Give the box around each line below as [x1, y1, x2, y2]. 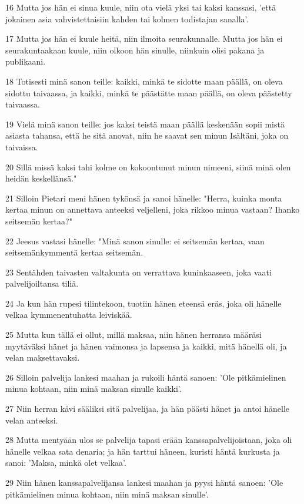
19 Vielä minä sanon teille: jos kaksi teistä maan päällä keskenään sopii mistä [5, 117, 285, 130]
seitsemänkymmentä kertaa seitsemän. [5, 246, 143, 258]
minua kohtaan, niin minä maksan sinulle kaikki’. [5, 382, 182, 395]
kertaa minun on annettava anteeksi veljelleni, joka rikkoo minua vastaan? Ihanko [5, 203, 300, 216]
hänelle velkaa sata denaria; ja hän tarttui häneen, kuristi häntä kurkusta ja [5, 445, 280, 457]
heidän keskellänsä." [5, 172, 77, 184]
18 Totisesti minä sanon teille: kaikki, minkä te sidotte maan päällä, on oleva [5, 75, 283, 87]
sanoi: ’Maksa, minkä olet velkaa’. [5, 456, 126, 469]
